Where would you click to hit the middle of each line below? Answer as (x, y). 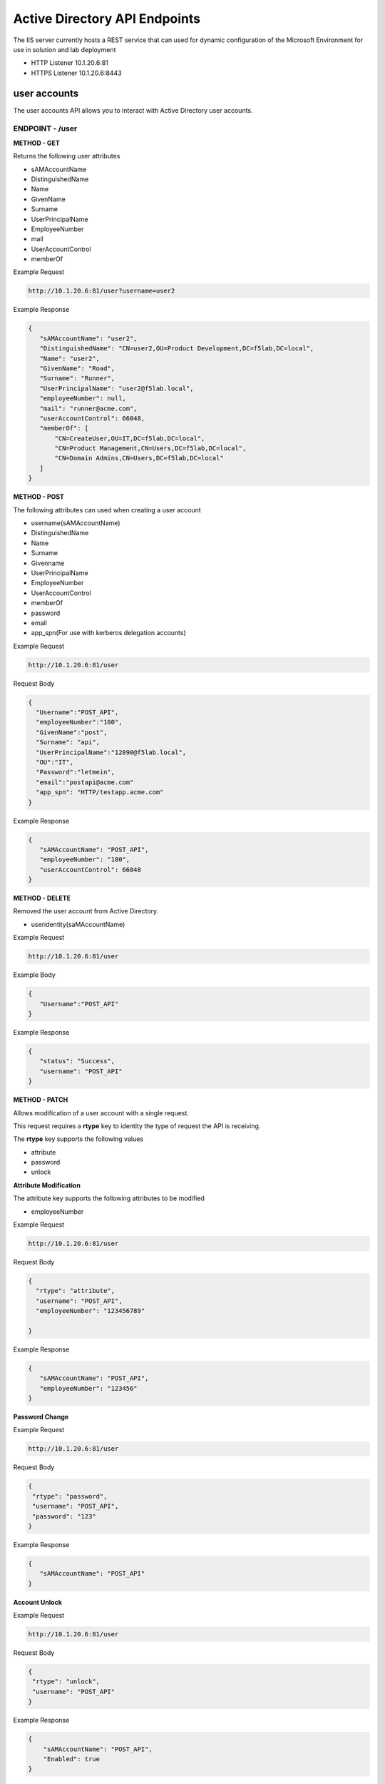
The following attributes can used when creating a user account (107, 510)
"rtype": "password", (70, 1496)
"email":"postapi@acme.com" (85, 782)
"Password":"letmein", (76, 772)
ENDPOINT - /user (45, 128)
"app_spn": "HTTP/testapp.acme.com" (100, 792)
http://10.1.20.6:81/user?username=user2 (102, 291)
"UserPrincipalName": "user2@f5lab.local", (117, 388)
